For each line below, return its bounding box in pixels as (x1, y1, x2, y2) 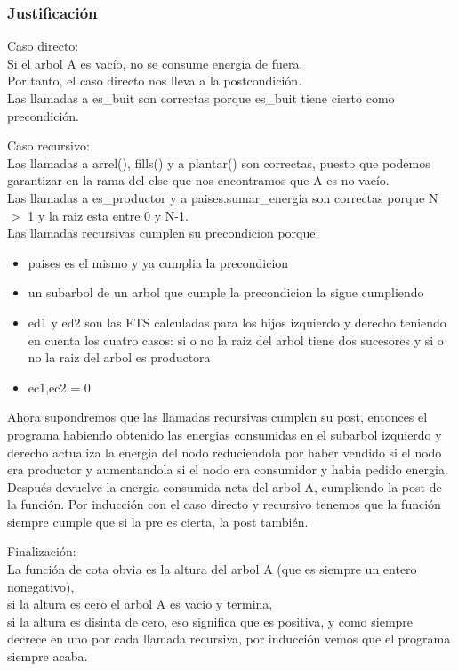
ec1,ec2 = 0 (28, 377, 91, 396)
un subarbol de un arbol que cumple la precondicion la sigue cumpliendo (28, 283, 424, 302)
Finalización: (7, 542, 76, 561)
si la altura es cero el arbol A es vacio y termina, (7, 594, 273, 613)
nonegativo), (7, 577, 75, 595)
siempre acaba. (7, 647, 88, 666)
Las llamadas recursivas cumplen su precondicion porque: (7, 223, 319, 242)
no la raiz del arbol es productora (28, 348, 211, 367)
